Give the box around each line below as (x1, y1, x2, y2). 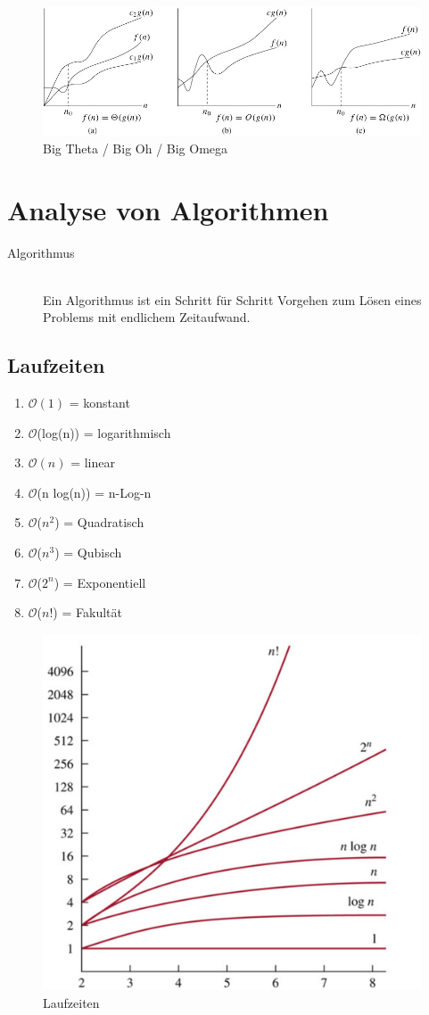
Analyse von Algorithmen (7, 191, 329, 227)
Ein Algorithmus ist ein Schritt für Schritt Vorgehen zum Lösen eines (43, 290, 422, 309)
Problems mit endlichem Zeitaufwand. (43, 308, 251, 326)
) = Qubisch (54, 543, 122, 562)
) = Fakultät (53, 603, 122, 622)
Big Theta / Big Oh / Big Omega (43, 138, 228, 157)
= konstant (69, 393, 130, 412)
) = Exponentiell (54, 573, 146, 591)
